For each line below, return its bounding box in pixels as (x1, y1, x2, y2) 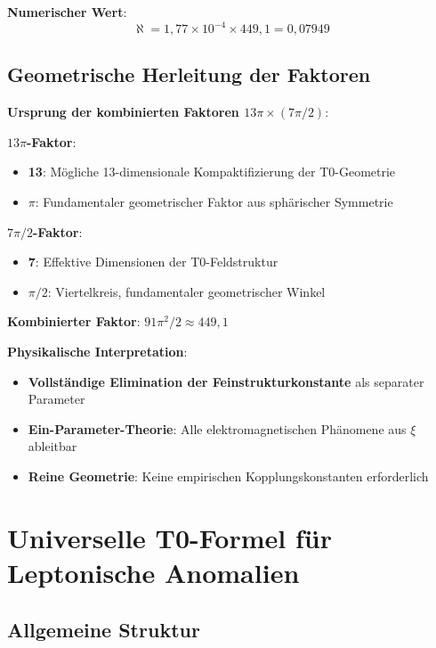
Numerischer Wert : (7, 3, 127, 21)
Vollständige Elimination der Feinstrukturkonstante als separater (28, 372, 424, 390)
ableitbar (28, 437, 77, 455)
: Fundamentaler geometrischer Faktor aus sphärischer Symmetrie (35, 193, 393, 211)
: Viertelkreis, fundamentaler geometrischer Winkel (47, 282, 326, 300)
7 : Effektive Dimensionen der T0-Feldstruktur (28, 252, 279, 271)
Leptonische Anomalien (7, 554, 300, 590)
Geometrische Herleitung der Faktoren (7, 61, 371, 88)
